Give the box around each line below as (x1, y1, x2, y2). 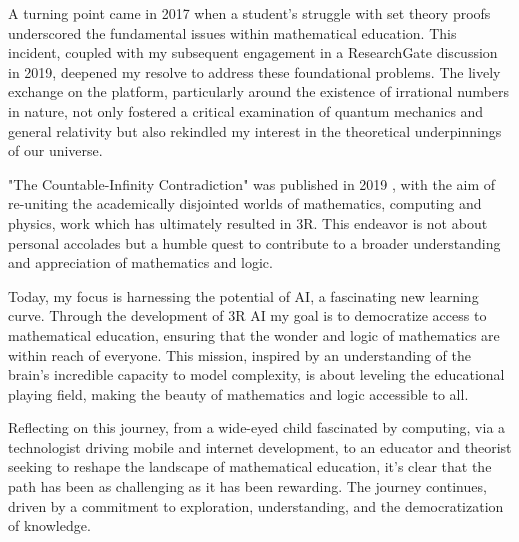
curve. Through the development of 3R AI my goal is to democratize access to (8, 305, 487, 326)
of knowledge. (8, 515, 91, 536)
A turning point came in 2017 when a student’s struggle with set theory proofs (8, 3, 491, 23)
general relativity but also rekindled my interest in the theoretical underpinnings (8, 120, 502, 141)
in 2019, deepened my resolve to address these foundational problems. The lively (8, 61, 501, 82)
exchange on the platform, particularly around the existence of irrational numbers (8, 81, 509, 102)
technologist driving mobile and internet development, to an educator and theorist (8, 436, 512, 457)
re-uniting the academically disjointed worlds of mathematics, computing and (8, 193, 482, 214)
